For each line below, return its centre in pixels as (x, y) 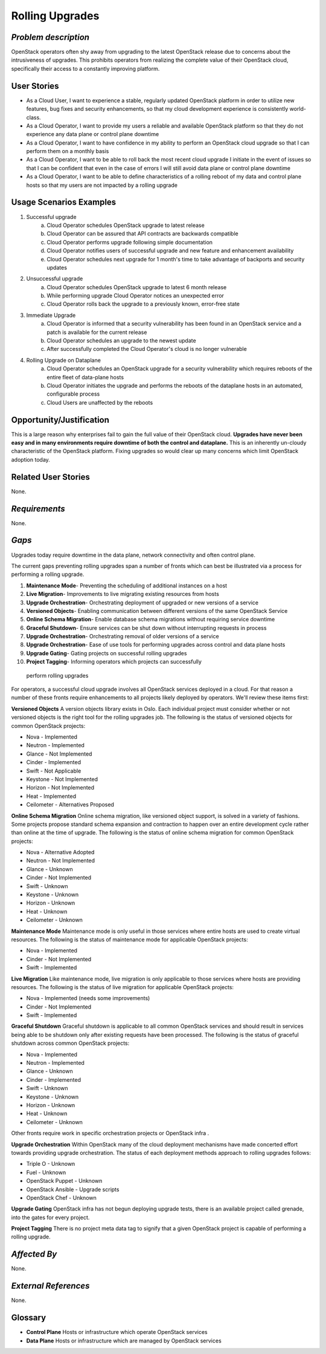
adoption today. (31, 459)
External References (50, 1286)
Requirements (38, 509)
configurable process (73, 394)
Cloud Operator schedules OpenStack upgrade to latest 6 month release (137, 287)
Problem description (50, 37)
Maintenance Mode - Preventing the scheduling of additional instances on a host (127, 585)
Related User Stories (51, 477)
